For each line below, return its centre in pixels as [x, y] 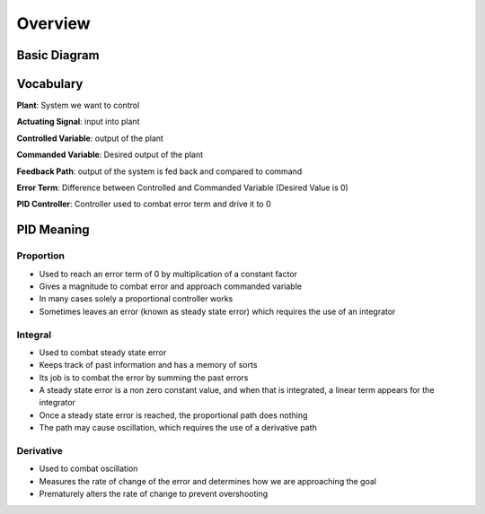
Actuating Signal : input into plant [78, 122]
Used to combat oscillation [88, 469]
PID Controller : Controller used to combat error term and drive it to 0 [144, 204]
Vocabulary [50, 84]
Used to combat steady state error [103, 352]
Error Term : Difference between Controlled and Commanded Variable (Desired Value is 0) [183, 187]
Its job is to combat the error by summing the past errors [144, 378]
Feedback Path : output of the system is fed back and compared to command [159, 171]
